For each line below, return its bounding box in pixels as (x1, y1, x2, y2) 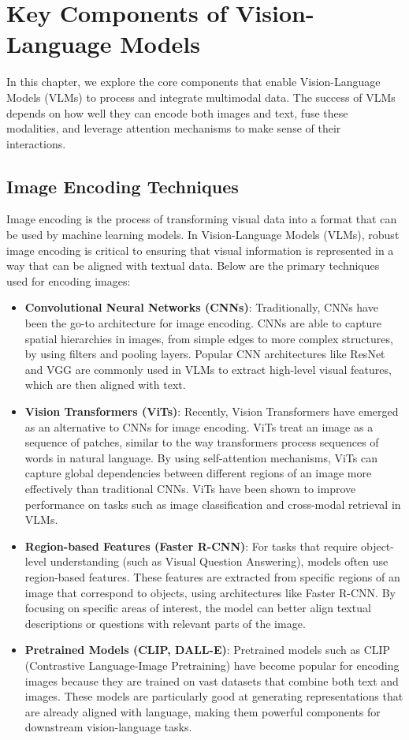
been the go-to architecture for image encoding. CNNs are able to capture (24, 315, 381, 331)
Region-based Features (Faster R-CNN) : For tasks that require (24, 537, 358, 554)
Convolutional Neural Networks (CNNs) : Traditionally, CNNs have (24, 299, 378, 316)
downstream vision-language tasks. (24, 719, 192, 735)
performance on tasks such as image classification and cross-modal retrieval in (24, 495, 401, 512)
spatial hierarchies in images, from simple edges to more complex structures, (24, 330, 393, 346)
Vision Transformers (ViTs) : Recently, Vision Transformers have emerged (24, 403, 399, 420)
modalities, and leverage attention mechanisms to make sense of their (6, 120, 341, 136)
